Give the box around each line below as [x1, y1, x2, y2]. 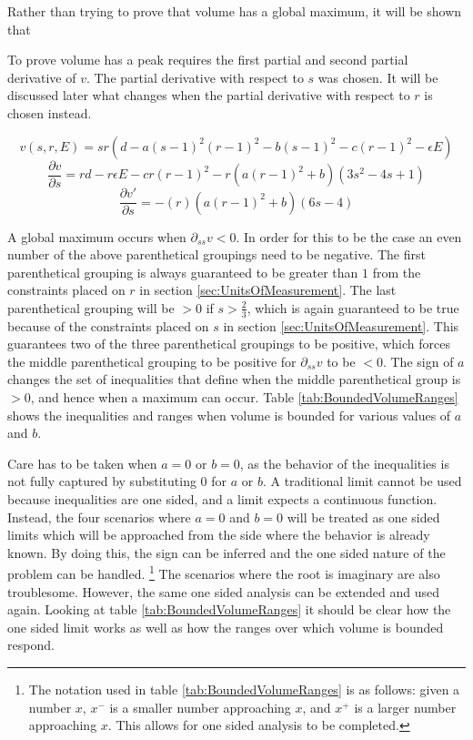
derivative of [7, 67, 76, 86]
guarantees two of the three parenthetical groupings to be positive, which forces [7, 334, 450, 353]
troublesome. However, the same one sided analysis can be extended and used [7, 582, 439, 601]
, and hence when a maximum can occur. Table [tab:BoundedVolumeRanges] [30, 388, 458, 407]
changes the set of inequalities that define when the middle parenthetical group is [7, 370, 461, 389]
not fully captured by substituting [7, 471, 196, 491]
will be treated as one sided [287, 507, 440, 526]
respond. [7, 635, 55, 654]
